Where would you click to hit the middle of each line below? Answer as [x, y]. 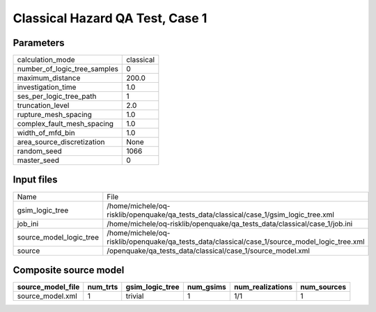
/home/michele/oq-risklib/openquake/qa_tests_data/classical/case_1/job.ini [230, 224]
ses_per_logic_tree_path [57, 96]
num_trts [103, 287]
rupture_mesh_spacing [54, 115]
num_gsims [206, 287]
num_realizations [263, 287]
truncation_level [43, 106]
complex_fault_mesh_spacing [65, 124]
